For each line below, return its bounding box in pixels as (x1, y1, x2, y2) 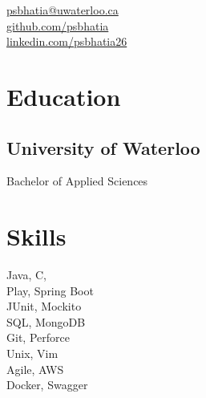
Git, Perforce (6, 329, 70, 346)
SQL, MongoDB (6, 313, 86, 330)
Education (6, 79, 121, 112)
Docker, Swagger (6, 376, 88, 393)
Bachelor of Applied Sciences (6, 173, 148, 189)
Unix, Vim (6, 345, 59, 362)
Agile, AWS (6, 360, 64, 377)
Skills (6, 220, 67, 253)
